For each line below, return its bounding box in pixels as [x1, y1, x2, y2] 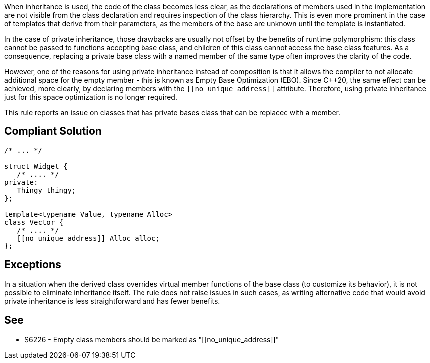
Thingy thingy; [17, 186, 76, 194]
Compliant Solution [4, 125, 102, 138]
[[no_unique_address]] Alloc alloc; [17, 234, 160, 242]
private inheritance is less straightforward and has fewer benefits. [4, 296, 220, 305]
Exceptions [4, 258, 61, 271]
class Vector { [4, 218, 64, 226]
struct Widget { [4, 162, 68, 170]
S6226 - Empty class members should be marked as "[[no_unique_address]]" [24, 335, 279, 344]
